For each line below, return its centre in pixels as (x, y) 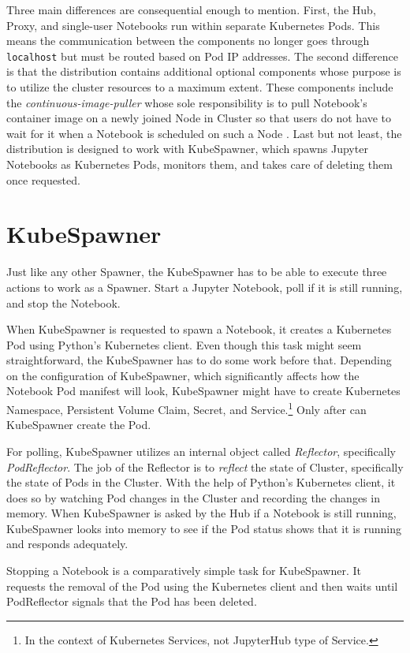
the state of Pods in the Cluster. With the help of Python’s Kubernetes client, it (201, 482)
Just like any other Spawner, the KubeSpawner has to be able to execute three (197, 272)
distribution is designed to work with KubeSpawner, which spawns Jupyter (187, 149)
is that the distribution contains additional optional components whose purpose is (204, 71)
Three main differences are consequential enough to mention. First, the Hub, (191, 9)
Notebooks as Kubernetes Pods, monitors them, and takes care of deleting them (199, 164)
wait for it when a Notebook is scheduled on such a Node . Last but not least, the (204, 133)
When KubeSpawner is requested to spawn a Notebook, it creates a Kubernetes (199, 329)
